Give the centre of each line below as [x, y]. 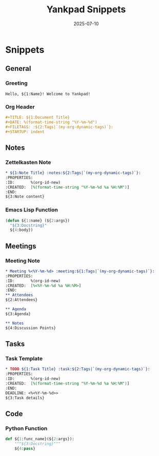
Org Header [20, 107]
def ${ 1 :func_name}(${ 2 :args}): [40, 439]
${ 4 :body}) [22, 230]
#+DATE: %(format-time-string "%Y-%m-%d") [51, 122]
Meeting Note [23, 261]
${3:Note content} [25, 197]
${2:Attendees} [22, 300]
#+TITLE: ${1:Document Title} [38, 117]
